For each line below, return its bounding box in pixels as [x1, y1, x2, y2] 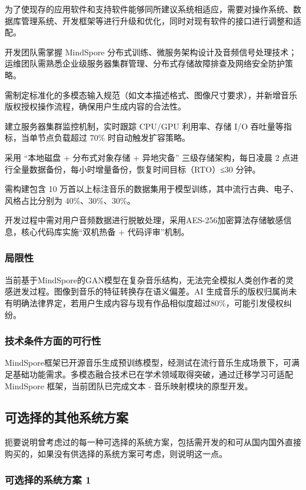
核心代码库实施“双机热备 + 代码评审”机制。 [21, 225, 189, 237]
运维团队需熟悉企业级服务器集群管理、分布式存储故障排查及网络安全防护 [5, 57, 285, 69]
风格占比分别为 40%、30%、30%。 [5, 194, 135, 206]
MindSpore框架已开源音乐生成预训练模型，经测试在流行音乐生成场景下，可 [5, 356, 291, 369]
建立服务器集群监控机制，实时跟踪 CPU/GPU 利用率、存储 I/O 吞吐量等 [5, 120, 284, 132]
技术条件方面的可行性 [5, 333, 101, 348]
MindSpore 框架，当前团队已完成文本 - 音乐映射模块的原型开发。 [5, 379, 253, 392]
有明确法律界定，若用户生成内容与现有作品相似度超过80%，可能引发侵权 [5, 296, 284, 309]
